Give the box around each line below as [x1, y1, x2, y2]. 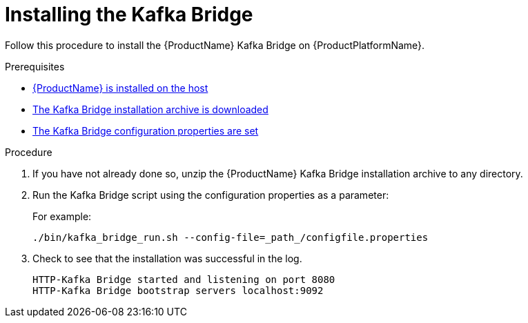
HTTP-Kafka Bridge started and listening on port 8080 [32, 273, 335, 285]
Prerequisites [5, 60, 65, 72]
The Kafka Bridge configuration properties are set [32, 124, 259, 137]
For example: [32, 210, 92, 222]
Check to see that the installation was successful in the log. [32, 252, 302, 264]
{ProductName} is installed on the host [32, 81, 208, 94]
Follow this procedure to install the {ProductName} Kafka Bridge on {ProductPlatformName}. [5, 39, 425, 51]
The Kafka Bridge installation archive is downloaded [32, 103, 268, 115]
